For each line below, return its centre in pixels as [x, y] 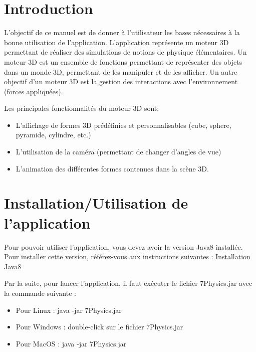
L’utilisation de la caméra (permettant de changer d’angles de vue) [118, 152]
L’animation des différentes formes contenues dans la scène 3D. [112, 168]
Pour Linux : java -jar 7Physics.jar [69, 310]
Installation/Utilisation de [96, 203]
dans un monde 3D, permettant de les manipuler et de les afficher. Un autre [121, 71]
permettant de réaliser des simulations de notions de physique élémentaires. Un [125, 52]
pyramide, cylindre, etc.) [53, 135]
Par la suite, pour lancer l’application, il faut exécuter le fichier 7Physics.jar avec [128, 283]
